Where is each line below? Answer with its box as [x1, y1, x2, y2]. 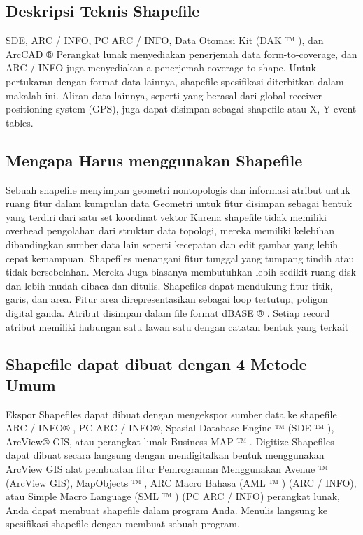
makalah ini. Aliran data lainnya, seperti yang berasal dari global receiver [6, 87, 322, 102]
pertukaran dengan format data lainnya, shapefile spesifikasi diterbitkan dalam [6, 73, 344, 88]
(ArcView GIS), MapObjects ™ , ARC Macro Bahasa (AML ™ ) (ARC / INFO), [6, 475, 357, 490]
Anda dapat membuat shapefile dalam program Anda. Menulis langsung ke [6, 502, 328, 517]
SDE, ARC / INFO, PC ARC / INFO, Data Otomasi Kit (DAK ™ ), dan [6, 33, 324, 48]
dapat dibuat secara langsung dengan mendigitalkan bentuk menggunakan [6, 448, 325, 462]
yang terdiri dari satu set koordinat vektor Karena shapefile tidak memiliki [6, 209, 327, 224]
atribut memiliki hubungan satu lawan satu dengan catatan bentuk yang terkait [6, 319, 349, 334]
